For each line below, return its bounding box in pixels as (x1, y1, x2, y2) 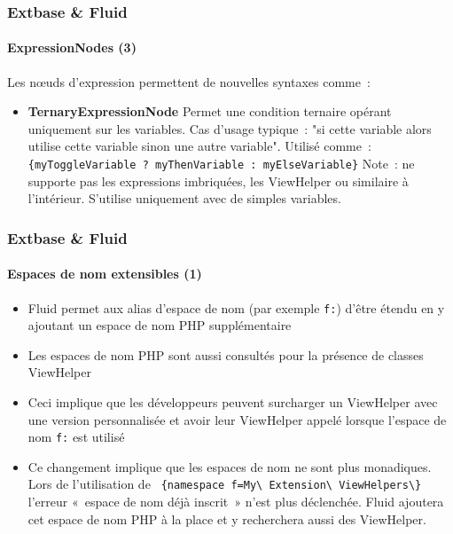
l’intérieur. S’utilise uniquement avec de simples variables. (27, 189, 341, 208)
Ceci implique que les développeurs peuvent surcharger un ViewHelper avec (27, 392, 438, 411)
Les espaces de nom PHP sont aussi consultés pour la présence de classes (27, 345, 424, 364)
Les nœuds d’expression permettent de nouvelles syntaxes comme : (7, 72, 371, 90)
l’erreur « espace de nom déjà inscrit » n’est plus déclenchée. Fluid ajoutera (27, 492, 444, 511)
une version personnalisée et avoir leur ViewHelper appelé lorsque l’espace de (27, 410, 447, 428)
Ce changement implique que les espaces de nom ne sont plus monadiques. (27, 457, 432, 475)
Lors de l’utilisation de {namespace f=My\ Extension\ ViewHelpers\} (27, 475, 422, 493)
